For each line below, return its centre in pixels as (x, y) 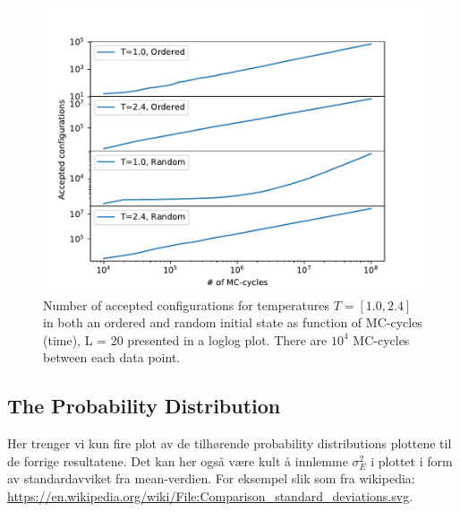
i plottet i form (412, 460)
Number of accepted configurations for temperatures (187, 304)
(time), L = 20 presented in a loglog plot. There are (185, 339)
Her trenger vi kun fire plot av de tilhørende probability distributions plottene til (230, 443)
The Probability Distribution (144, 406)
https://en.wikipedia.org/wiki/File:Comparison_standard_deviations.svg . (210, 495)
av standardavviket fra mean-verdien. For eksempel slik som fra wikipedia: (211, 478)
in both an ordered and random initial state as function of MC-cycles (233, 322)
